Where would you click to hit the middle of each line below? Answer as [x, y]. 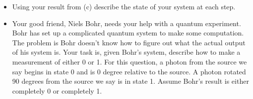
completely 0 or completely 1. [57, 90]
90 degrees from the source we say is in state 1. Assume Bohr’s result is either [130, 81]
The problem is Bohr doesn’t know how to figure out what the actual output [129, 42]
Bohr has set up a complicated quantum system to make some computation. [128, 33]
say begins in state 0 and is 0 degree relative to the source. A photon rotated [129, 71]
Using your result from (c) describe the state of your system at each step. [124, 6]
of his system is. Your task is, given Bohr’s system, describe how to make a [126, 52]
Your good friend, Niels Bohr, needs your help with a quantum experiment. [126, 23]
